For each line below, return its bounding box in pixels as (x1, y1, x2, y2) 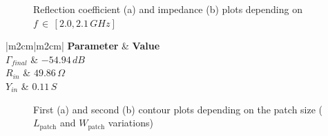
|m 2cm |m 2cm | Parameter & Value (6, 38, 160, 53)
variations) (108, 115, 153, 130)
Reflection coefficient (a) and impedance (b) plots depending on (33, 2, 302, 16)
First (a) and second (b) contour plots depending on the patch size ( (33, 102, 323, 116)
